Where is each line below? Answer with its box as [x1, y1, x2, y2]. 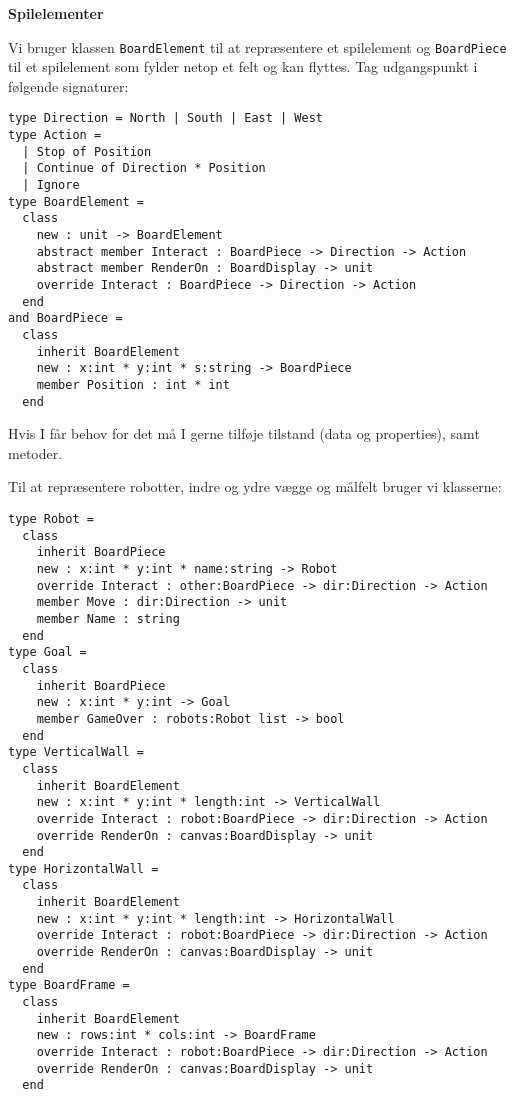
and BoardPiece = [8, 311, 123, 326]
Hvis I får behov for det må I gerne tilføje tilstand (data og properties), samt [8, 423, 480, 444]
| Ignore [22, 178, 80, 193]
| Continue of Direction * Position [22, 161, 266, 176]
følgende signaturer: [8, 75, 129, 96]
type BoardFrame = [8, 978, 130, 993]
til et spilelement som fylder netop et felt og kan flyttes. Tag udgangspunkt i [8, 56, 478, 77]
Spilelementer [8, 3, 104, 23]
